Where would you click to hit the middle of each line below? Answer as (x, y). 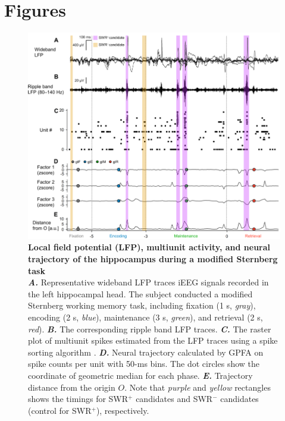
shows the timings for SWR (78, 399)
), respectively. (123, 410)
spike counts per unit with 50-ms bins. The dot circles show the (144, 364)
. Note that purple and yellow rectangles (198, 387)
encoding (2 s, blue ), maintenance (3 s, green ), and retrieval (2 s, (145, 317)
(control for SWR (60, 410)
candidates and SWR (174, 399)
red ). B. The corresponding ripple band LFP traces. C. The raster (150, 329)
